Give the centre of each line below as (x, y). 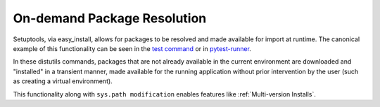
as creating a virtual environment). (63, 81)
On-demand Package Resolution (110, 18)
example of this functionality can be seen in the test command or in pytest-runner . (132, 48)
